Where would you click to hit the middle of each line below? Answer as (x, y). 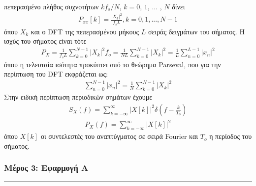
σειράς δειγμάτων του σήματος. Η (196, 31)
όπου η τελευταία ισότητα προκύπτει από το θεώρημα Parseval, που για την (112, 64)
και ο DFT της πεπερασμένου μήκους (85, 31)
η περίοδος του (231, 136)
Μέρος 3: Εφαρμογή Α (46, 168)
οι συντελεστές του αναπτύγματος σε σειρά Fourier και (119, 136)
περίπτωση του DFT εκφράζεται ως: (56, 74)
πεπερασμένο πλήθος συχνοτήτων (51, 6)
